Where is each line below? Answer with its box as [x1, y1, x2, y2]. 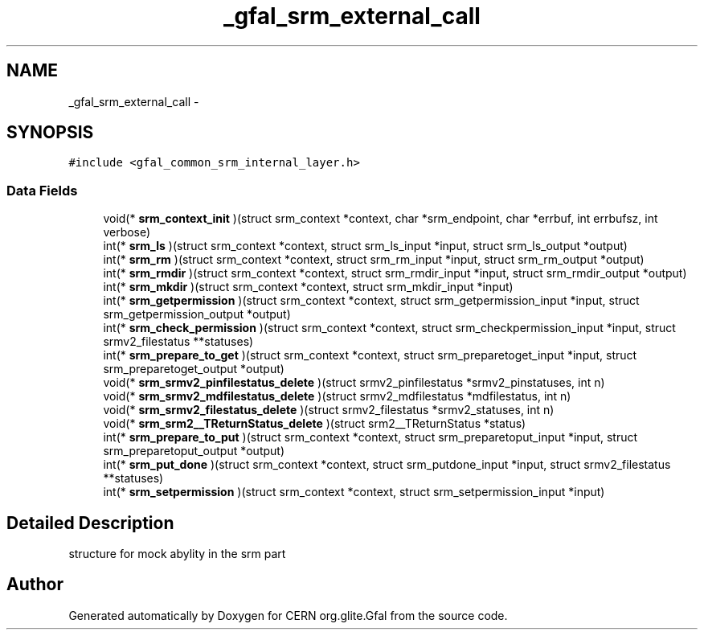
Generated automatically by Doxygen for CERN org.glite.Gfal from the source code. [68, 608, 508, 622]
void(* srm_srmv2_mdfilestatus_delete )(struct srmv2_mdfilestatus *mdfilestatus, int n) [103, 389, 571, 404]
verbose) [103, 225, 151, 240]
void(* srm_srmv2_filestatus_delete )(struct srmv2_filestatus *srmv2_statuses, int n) [103, 403, 555, 417]
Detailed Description [6, 512, 174, 533]
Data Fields [6, 182, 78, 199]
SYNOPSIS [6, 122, 94, 143]
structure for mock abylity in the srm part [68, 547, 286, 561]
